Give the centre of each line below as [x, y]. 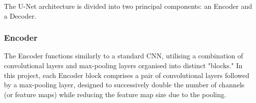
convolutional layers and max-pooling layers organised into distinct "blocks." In [123, 65]
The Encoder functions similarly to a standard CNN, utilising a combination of [124, 56]
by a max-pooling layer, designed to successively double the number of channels [124, 85]
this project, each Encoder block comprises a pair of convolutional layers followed [127, 75]
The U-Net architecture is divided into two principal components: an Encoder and [128, 6]
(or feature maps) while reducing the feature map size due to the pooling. [115, 94]
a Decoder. [20, 15]
